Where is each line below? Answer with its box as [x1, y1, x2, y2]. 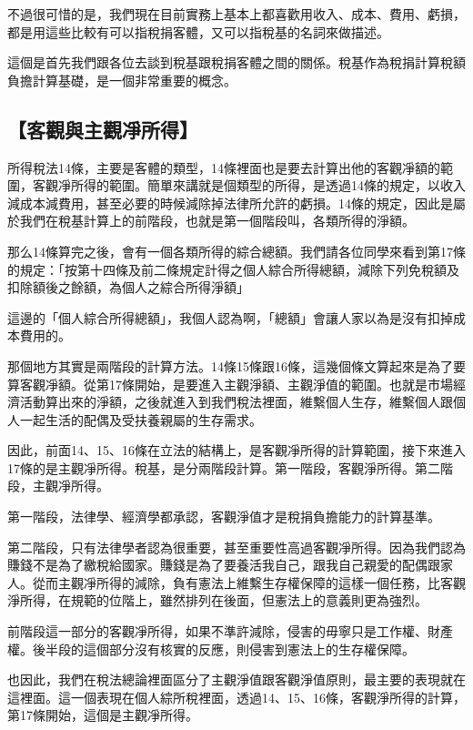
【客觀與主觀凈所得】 [7, 115, 198, 143]
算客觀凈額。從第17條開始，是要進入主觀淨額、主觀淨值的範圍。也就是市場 [7, 374, 453, 393]
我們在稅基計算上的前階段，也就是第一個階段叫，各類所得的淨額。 [19, 211, 415, 230]
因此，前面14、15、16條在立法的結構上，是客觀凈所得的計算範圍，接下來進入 [7, 441, 466, 460]
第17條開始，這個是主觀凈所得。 [7, 705, 198, 725]
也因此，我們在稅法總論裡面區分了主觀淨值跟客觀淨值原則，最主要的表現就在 [7, 670, 466, 689]
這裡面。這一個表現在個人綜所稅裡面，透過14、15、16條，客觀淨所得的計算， [7, 687, 466, 706]
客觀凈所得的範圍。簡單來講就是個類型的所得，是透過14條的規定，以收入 [32, 176, 466, 195]
